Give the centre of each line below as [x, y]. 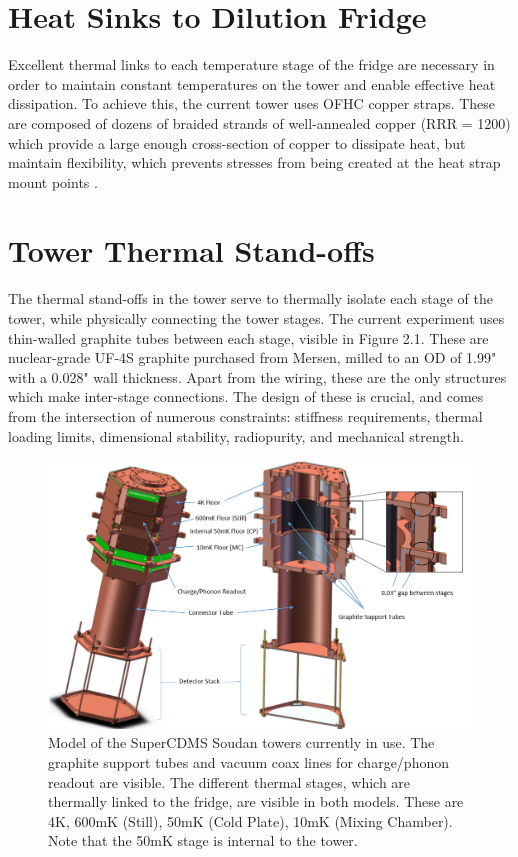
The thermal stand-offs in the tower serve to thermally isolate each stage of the [251, 298]
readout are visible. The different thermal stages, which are [229, 781]
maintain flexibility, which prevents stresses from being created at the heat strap [254, 162]
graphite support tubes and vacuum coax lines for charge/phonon [248, 762]
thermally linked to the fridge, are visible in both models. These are [256, 801]
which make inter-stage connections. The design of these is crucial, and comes [246, 396]
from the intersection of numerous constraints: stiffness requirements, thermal [245, 415]
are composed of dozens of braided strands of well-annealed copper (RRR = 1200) [259, 122]
